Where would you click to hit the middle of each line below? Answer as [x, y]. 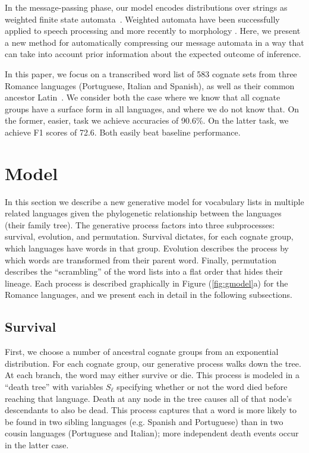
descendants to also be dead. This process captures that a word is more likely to [151, 410]
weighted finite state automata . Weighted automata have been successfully [142, 19]
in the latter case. [37, 444]
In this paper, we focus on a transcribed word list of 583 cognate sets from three [151, 73]
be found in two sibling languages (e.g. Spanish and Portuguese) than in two [144, 421]
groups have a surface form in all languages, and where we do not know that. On [152, 108]
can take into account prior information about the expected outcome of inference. [153, 54]
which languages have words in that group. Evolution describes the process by [147, 248]
